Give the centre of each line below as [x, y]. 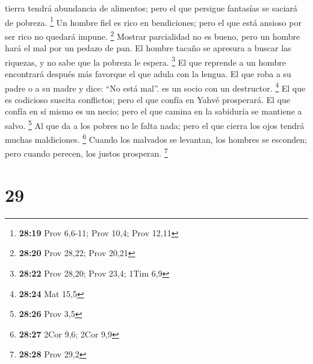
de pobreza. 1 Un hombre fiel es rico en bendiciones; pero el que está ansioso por [153, 21]
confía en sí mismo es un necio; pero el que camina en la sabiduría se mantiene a [153, 111]
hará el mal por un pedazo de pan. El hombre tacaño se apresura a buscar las [148, 48]
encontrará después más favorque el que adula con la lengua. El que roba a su [148, 73]
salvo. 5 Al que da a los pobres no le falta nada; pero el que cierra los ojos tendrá [155, 124]
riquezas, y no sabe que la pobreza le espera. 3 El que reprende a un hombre [145, 61]
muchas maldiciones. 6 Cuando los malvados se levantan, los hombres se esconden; [156, 138]
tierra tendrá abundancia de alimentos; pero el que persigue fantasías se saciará [151, 8]
